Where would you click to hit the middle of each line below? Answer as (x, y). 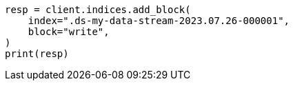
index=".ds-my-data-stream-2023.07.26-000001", (159, 21)
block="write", (69, 32)
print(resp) (37, 54)
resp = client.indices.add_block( (98, 10)
